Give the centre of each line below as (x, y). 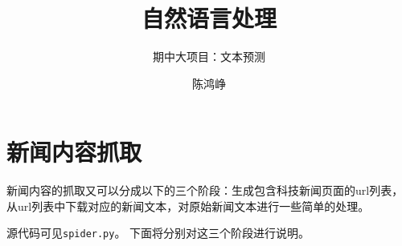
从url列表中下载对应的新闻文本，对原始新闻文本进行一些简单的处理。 (188, 206)
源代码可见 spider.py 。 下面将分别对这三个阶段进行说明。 (158, 233)
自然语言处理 (209, 18)
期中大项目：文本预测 (209, 56)
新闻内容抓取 (74, 152)
